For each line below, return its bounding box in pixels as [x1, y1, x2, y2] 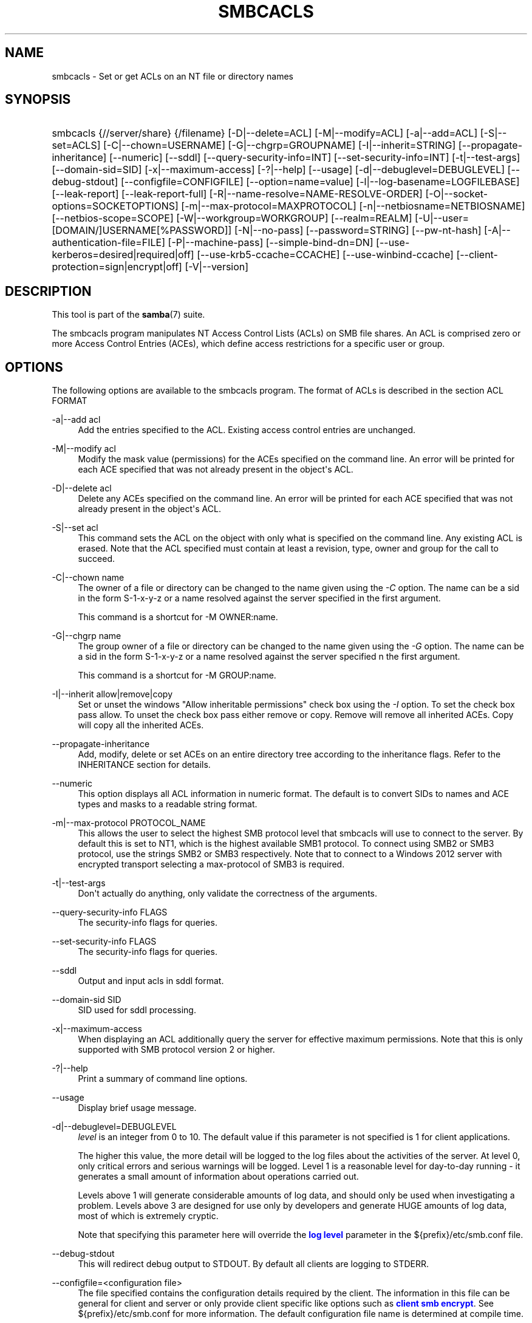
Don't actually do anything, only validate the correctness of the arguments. [78, 888, 378, 899]
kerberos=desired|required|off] [52, 248, 194, 261]
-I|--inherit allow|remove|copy [52, 689, 172, 700]
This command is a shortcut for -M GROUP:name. [78, 670, 276, 681]
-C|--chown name [52, 572, 124, 583]
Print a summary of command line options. [78, 1073, 248, 1084]
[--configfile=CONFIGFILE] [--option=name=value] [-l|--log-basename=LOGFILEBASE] [120, 176, 520, 188]
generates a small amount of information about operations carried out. [78, 1171, 359, 1182]
